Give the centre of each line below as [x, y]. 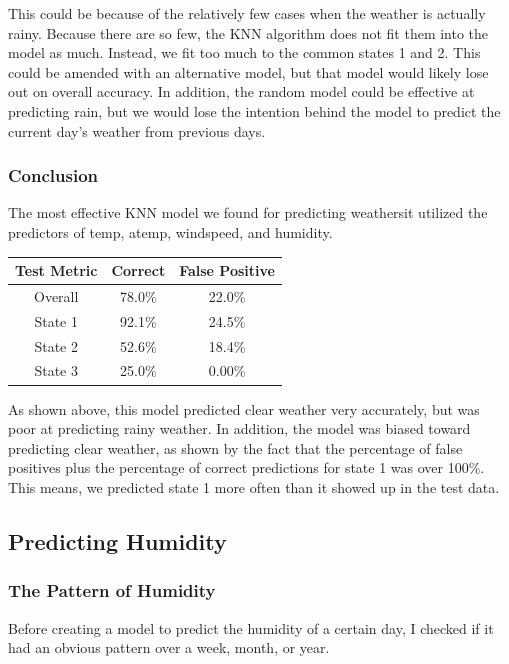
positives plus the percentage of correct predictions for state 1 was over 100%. [246, 467]
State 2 [56, 345]
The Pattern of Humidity [112, 590]
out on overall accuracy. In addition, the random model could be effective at [241, 91]
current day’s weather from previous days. [137, 130]
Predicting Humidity [117, 540]
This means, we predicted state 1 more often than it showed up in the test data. [254, 486]
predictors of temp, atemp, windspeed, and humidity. [170, 231]
